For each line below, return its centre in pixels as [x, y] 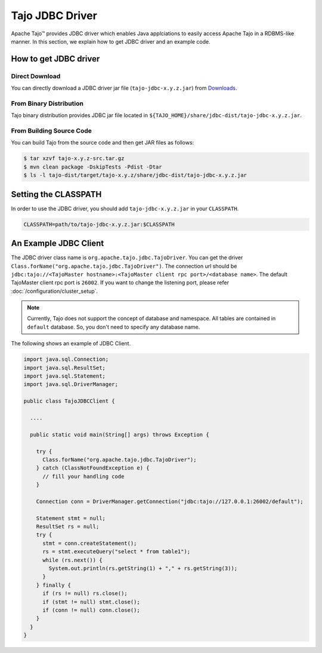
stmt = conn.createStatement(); [90, 543]
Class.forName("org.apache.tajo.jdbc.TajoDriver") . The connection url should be [124, 266]
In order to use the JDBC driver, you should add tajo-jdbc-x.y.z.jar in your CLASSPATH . [125, 209]
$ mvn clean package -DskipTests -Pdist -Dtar [93, 167]
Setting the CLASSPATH [56, 194]
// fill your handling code [83, 476]
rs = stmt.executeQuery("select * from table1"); [117, 552]
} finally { [54, 585]
